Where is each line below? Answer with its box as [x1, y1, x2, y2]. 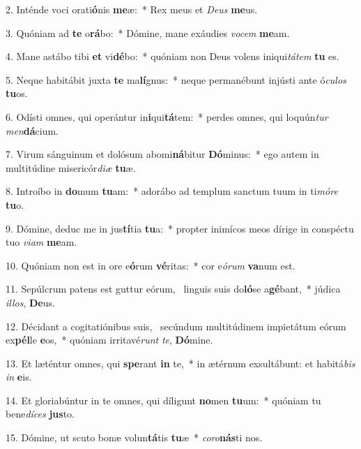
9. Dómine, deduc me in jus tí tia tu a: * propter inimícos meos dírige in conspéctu [6, 221, 354, 235]
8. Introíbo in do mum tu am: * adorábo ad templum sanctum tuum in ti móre [6, 184, 338, 198]
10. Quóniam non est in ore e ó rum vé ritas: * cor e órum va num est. [6, 258, 295, 272]
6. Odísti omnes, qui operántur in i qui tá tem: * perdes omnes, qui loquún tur [6, 109, 328, 124]
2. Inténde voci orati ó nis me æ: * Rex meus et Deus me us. [6, 2, 258, 16]
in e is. [6, 369, 32, 384]
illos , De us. [6, 295, 55, 309]
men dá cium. [6, 123, 59, 138]
